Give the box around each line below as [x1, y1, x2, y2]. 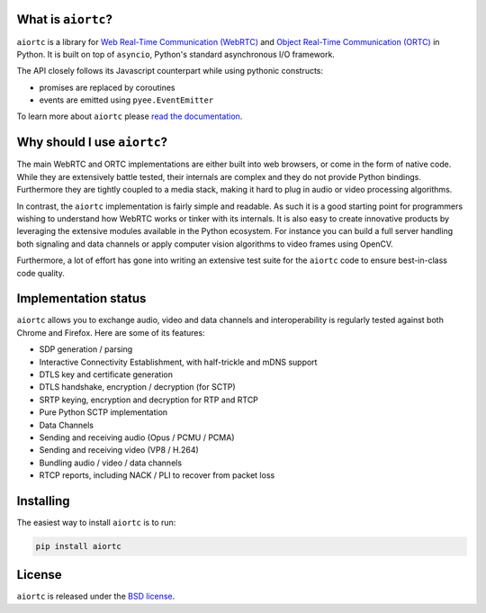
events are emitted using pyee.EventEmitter [39, 95, 214, 105]
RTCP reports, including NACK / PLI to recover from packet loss [39, 470, 275, 481]
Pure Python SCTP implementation [39, 407, 168, 418]
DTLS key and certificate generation [39, 369, 173, 380]
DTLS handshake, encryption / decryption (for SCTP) [39, 382, 236, 392]
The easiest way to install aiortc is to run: [16, 518, 176, 527]
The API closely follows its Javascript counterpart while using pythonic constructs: [16, 66, 324, 77]
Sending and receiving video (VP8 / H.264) [39, 445, 200, 455]
